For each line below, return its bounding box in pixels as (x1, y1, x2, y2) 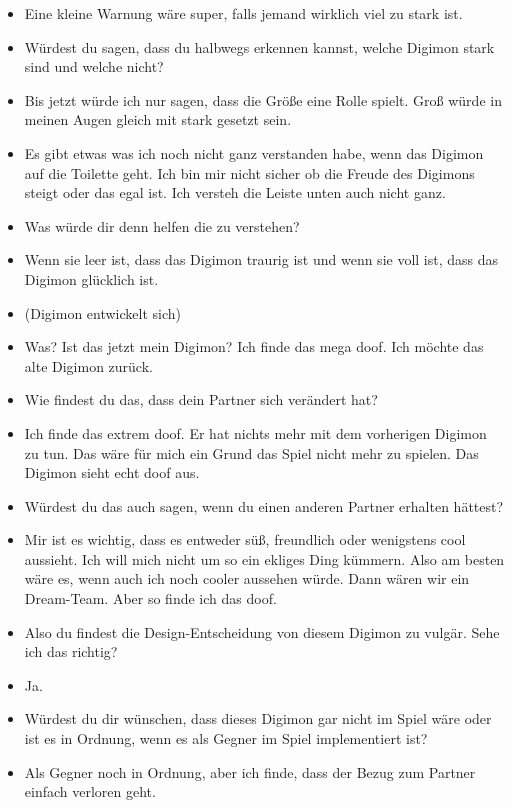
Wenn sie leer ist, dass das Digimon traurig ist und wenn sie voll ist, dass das (24, 249, 499, 270)
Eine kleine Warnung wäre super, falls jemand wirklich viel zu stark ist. (24, 3, 463, 23)
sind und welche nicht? (24, 56, 164, 77)
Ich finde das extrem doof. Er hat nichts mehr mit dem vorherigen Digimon (24, 422, 487, 443)
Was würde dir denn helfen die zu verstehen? (24, 215, 300, 236)
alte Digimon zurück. (24, 355, 153, 376)
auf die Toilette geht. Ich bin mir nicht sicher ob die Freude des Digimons (24, 162, 475, 183)
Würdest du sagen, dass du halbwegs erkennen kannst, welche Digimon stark (24, 36, 495, 57)
